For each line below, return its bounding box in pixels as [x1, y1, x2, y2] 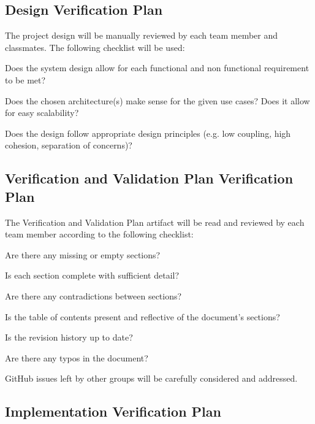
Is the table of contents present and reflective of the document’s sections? [5, 310, 280, 323]
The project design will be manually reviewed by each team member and [5, 29, 278, 42]
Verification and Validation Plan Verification [5, 169, 294, 188]
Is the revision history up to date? [5, 331, 133, 344]
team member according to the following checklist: [5, 228, 194, 241]
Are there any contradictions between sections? [5, 289, 182, 302]
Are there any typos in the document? [5, 351, 148, 364]
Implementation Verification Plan [5, 402, 221, 421]
